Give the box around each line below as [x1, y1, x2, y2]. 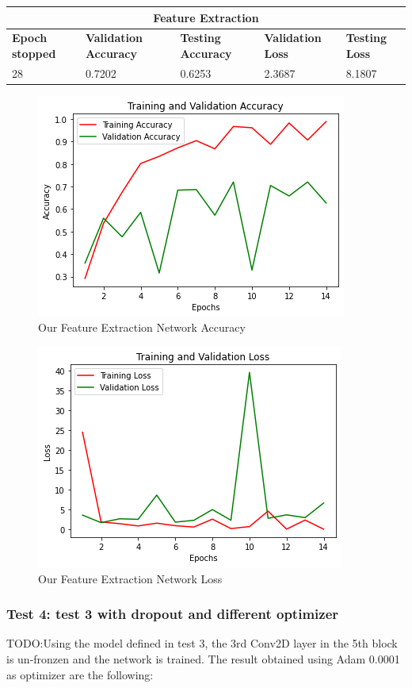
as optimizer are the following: [6, 666, 154, 682]
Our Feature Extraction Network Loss [38, 570, 223, 586]
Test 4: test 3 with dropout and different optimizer [6, 604, 339, 624]
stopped [12, 44, 56, 61]
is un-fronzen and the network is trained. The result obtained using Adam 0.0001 [6, 651, 400, 667]
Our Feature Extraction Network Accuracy [38, 319, 246, 336]
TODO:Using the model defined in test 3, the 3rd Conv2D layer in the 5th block [6, 635, 398, 651]
